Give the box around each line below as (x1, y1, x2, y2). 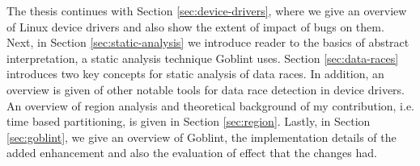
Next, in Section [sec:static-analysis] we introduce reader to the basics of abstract (6, 34, 409, 51)
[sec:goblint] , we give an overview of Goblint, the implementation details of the (6, 128, 397, 145)
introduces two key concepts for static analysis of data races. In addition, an (6, 65, 384, 82)
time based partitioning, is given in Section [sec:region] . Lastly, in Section (6, 113, 371, 130)
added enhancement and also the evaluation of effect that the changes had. (6, 144, 377, 161)
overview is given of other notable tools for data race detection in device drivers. (6, 81, 405, 98)
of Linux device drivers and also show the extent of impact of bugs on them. (6, 18, 384, 35)
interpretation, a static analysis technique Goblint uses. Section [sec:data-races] (6, 49, 399, 66)
